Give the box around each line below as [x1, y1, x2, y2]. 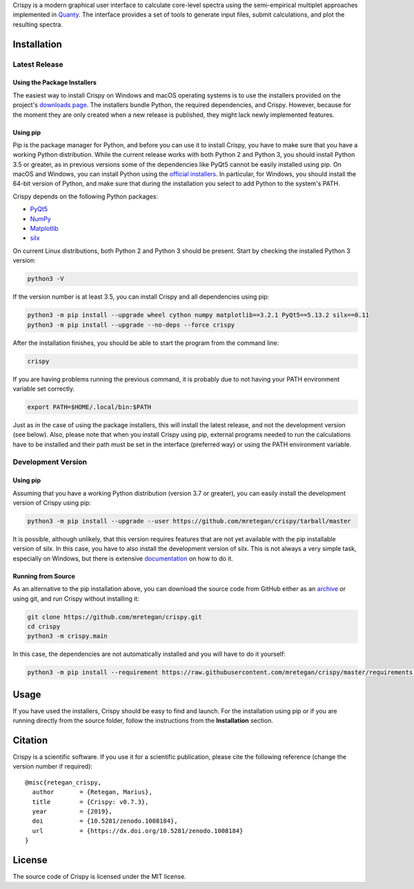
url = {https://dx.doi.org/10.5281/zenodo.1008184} [32, 827, 244, 834]
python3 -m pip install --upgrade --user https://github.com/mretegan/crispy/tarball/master [27, 517, 351, 525]
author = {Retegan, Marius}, [32, 788, 153, 796]
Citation [12, 734, 48, 746]
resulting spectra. [12, 20, 63, 28]
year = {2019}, [32, 807, 113, 816]
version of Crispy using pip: [12, 498, 91, 507]
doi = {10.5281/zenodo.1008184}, [32, 817, 179, 825]
